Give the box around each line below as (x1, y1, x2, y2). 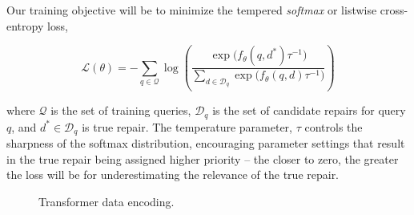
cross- (380, 2, 408, 18)
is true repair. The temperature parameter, (82, 118, 292, 135)
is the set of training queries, (50, 102, 191, 119)
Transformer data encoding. (38, 193, 175, 209)
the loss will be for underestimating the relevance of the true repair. (6, 166, 340, 183)
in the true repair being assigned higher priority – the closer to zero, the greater (6, 150, 399, 167)
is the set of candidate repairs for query (212, 102, 406, 119)
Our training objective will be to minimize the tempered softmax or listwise (6, 2, 377, 18)
